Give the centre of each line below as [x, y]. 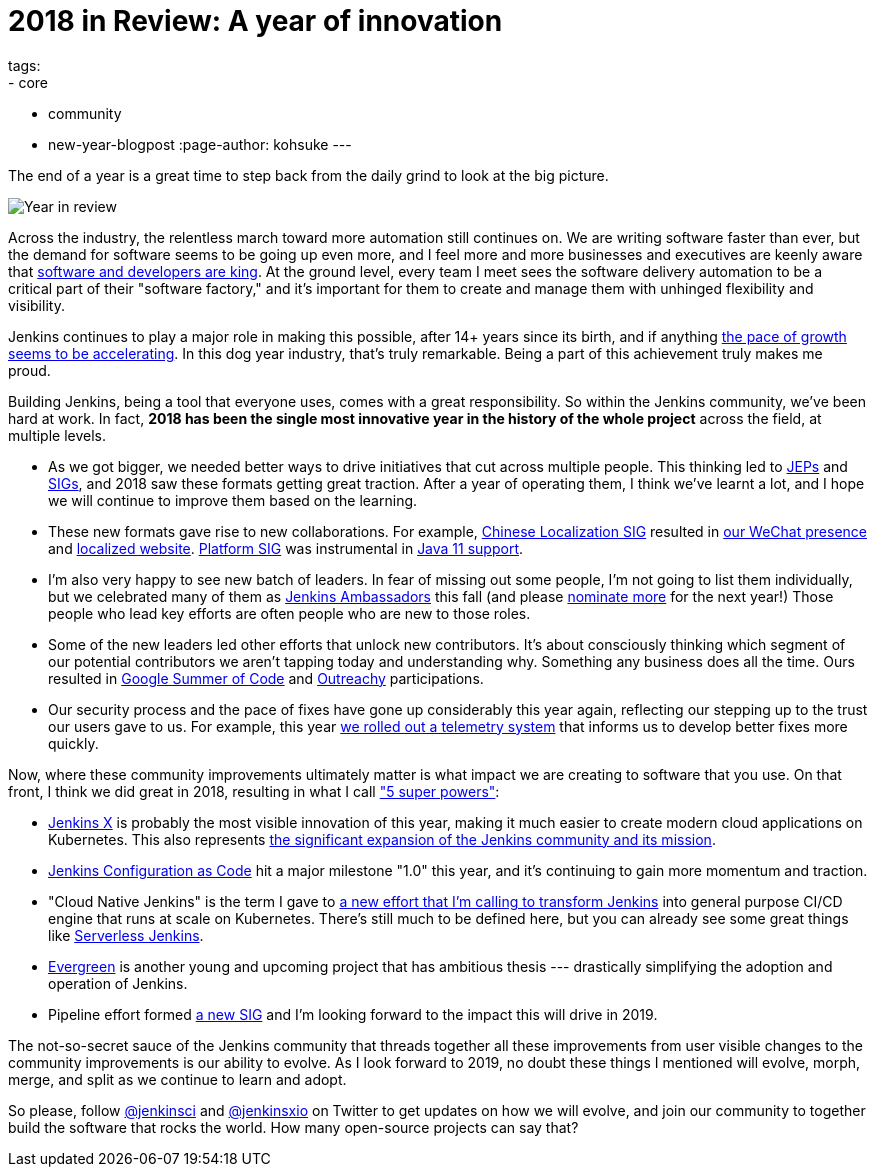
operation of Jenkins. [118, 983]
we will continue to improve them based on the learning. [233, 500]
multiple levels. [57, 435]
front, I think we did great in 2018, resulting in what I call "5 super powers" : [254, 791]
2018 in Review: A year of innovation [255, 21]
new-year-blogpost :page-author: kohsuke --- [200, 144]
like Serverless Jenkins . [126, 935]
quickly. [73, 743]
